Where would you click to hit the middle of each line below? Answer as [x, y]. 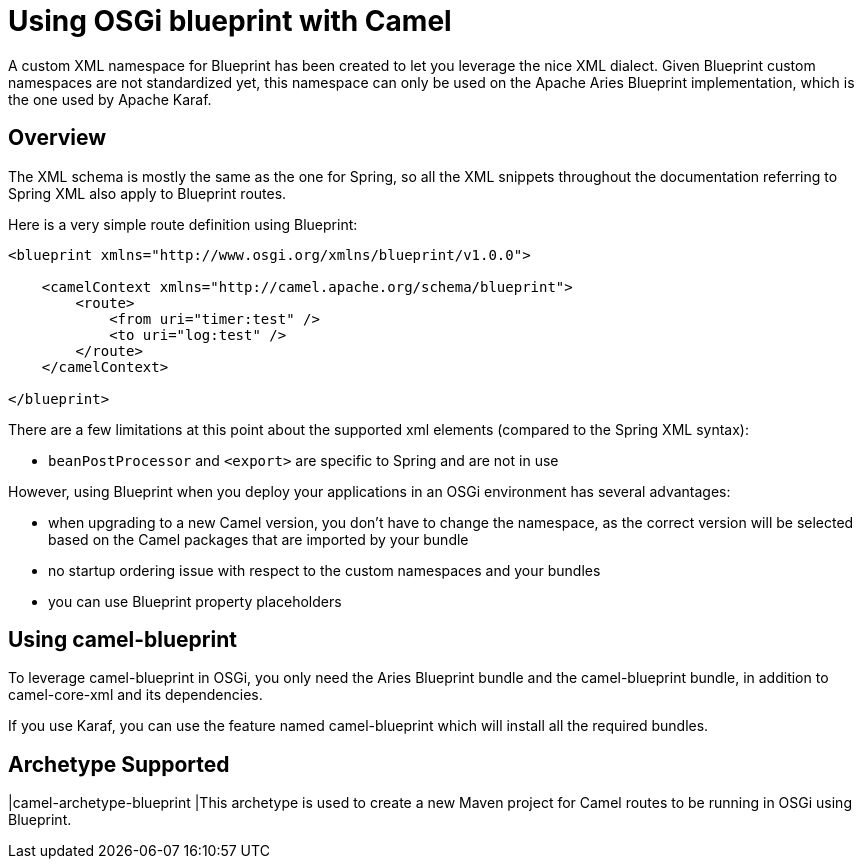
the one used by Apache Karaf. [110, 99]
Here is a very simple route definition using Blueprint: [183, 224]
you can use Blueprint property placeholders [195, 601]
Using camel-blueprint [122, 640]
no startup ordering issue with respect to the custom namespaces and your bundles [324, 570]
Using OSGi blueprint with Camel [230, 21]
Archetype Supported [119, 764]
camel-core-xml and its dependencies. [135, 695]
